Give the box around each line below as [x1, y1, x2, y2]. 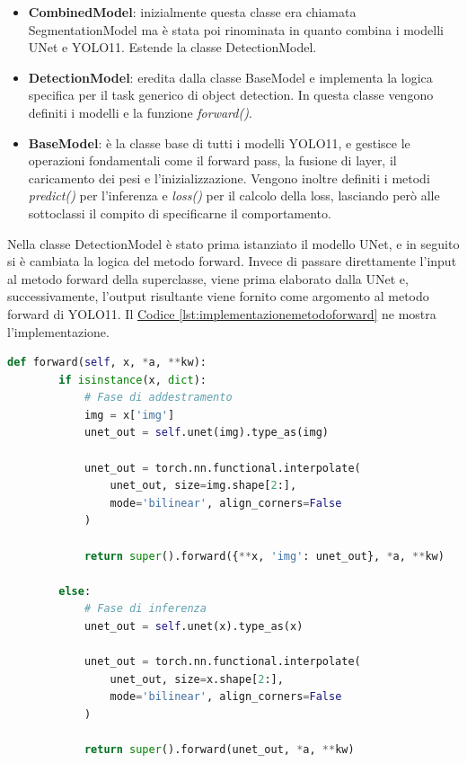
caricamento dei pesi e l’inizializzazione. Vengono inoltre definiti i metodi [28, 168, 430, 187]
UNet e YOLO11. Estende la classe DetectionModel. [28, 38, 317, 57]
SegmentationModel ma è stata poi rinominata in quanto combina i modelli [28, 20, 444, 39]
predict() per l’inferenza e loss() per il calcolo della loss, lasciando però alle [28, 186, 440, 205]
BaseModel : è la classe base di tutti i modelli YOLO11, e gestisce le [28, 133, 410, 152]
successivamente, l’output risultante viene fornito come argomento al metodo [7, 287, 429, 306]
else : [58, 584, 92, 598]
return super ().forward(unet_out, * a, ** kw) [84, 743, 355, 757]
